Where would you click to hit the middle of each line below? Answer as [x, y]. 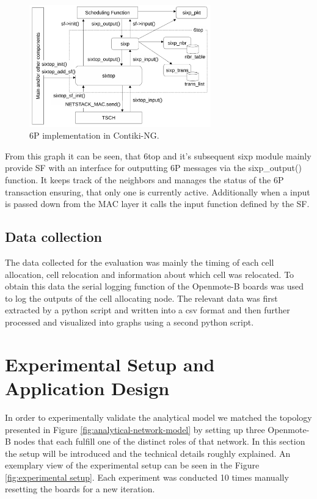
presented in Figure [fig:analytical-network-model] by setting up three [135, 429]
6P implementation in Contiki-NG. [94, 135]
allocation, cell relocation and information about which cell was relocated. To [150, 274]
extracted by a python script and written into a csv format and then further [148, 310]
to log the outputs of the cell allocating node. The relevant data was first [141, 298]
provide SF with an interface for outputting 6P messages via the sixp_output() [153, 168]
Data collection [54, 237]
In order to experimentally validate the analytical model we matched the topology [158, 417]
